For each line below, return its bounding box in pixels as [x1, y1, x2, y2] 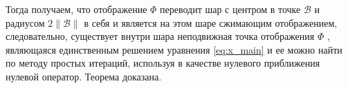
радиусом [6, 15, 45, 30]
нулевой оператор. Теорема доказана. [6, 69, 162, 83]
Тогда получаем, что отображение [6, 2, 147, 16]
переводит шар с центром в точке [160, 2, 301, 16]
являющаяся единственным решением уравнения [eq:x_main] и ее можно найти [6, 42, 342, 56]
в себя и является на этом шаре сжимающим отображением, [84, 15, 338, 30]
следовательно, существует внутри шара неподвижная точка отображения [6, 29, 315, 43]
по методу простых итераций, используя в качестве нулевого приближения [6, 56, 320, 70]
